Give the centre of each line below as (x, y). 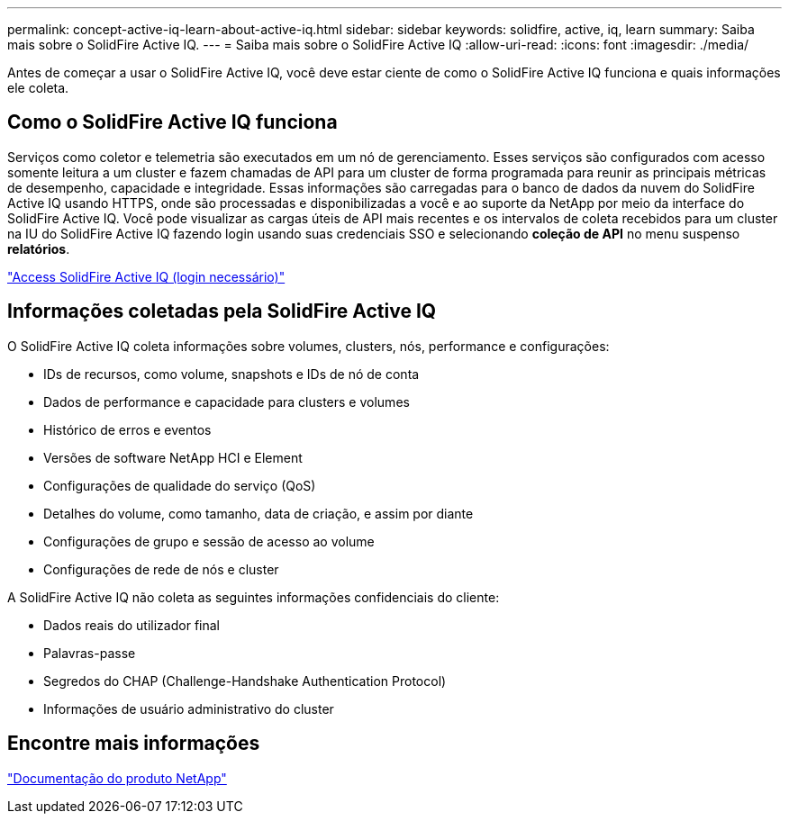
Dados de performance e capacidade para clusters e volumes (227, 401)
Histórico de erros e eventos (127, 429)
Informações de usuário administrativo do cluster (189, 708)
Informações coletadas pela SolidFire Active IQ (222, 311)
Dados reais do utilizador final (131, 625)
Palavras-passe (90, 653)
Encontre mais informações (134, 744)
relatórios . (39, 248)
